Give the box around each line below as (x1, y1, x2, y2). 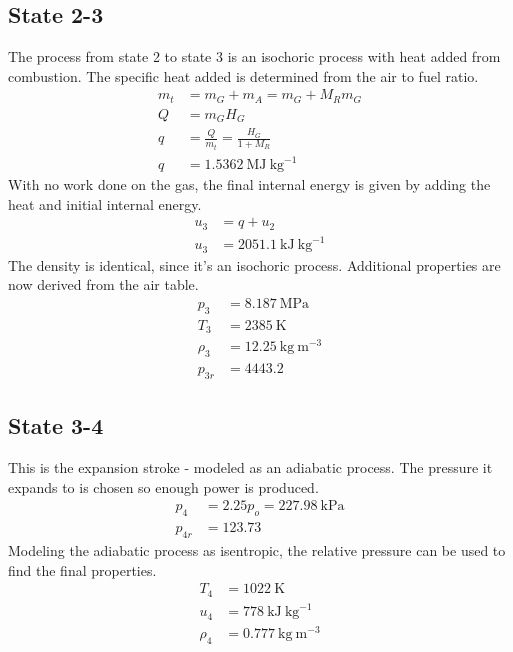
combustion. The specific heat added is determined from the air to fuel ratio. (8, 65, 479, 86)
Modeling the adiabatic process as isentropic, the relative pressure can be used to (8, 540, 506, 561)
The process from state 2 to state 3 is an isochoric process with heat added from (8, 46, 501, 67)
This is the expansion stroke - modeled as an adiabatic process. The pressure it (8, 457, 493, 478)
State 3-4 (8, 410, 104, 441)
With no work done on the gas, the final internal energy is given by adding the (8, 174, 491, 195)
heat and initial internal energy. (8, 193, 202, 214)
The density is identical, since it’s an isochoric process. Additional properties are (8, 254, 501, 275)
